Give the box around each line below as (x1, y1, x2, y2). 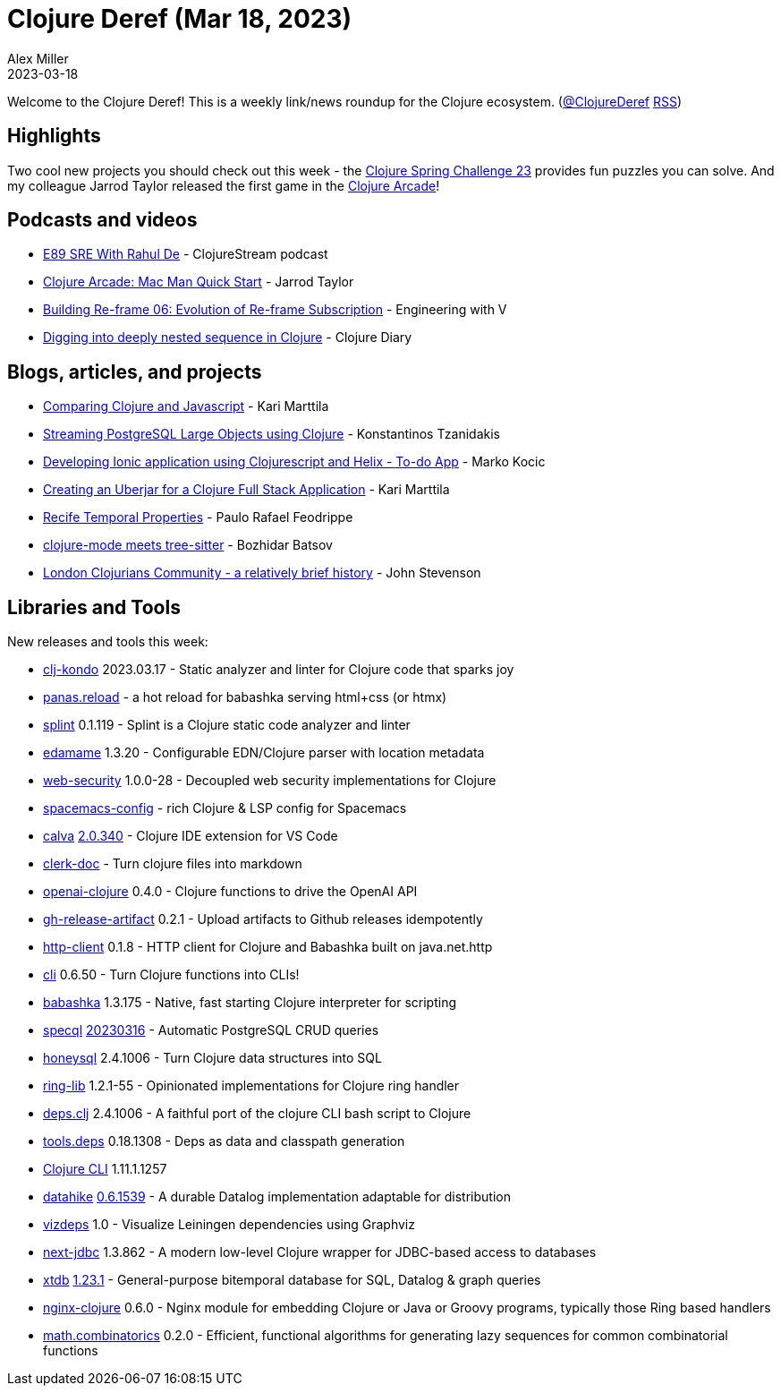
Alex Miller (7, 50, 69, 66)
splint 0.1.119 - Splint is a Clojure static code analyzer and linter (43, 717, 411, 733)
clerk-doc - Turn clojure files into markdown (43, 856, 302, 872)
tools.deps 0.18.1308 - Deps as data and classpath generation (43, 1133, 405, 1149)
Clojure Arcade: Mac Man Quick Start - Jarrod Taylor (43, 274, 354, 290)
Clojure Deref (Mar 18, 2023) (7, 4, 352, 34)
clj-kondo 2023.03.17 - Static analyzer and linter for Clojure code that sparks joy (43, 662, 514, 678)
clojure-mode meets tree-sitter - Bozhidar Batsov (43, 537, 333, 553)
